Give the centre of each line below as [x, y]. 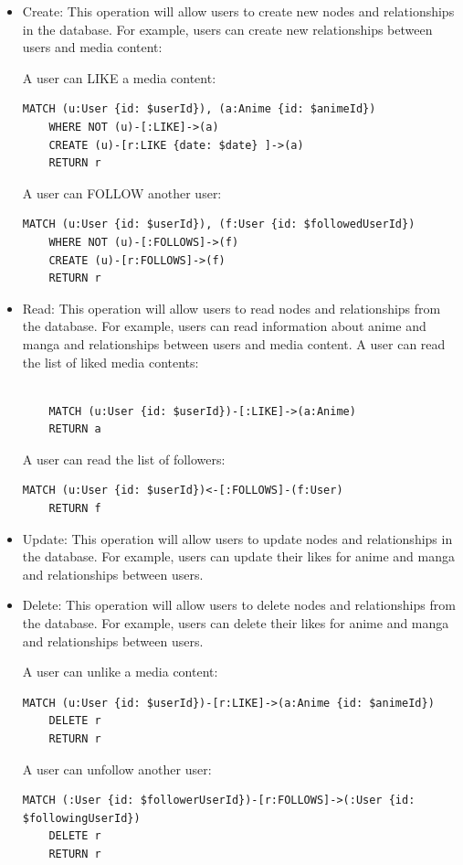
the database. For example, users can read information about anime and [224, 326]
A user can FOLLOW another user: [122, 192]
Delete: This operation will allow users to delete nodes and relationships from [239, 605]
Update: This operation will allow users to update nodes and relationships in [237, 538]
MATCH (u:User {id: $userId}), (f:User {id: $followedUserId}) [219, 224]
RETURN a [75, 429]
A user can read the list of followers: [124, 459]
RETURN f [75, 509]
